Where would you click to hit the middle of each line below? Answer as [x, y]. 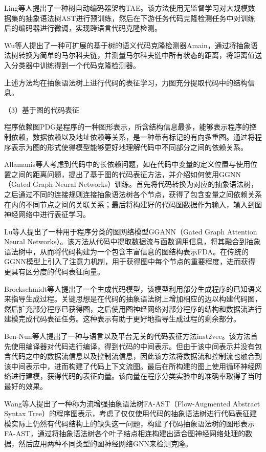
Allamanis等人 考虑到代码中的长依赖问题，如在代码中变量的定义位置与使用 [127, 164]
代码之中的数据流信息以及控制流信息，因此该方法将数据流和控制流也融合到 [136, 356]
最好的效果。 [26, 386]
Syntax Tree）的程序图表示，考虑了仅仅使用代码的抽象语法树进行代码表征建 [130, 413]
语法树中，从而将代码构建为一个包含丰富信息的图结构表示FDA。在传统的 [126, 251]
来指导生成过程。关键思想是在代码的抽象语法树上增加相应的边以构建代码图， [133, 299]
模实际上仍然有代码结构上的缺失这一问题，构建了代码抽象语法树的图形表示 [129, 423]
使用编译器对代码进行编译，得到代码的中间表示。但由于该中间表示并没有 [133, 346]
